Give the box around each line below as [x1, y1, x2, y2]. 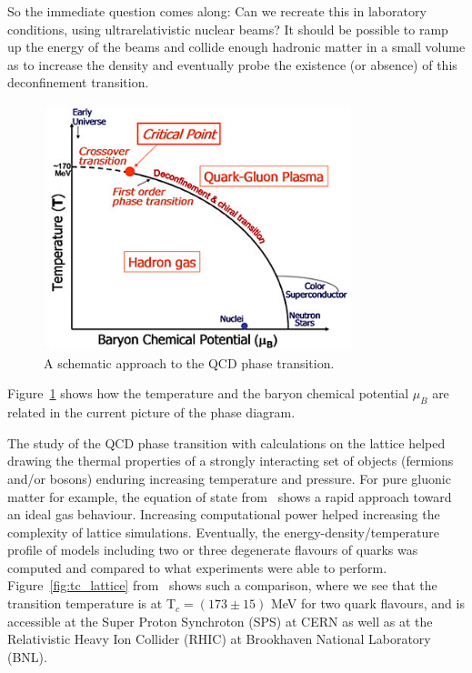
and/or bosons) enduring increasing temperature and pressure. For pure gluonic [7, 468, 451, 487]
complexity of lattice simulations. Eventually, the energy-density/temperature [7, 522, 440, 541]
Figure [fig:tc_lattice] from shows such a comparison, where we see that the [7, 576, 437, 595]
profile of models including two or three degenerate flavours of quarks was [7, 540, 418, 559]
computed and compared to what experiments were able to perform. [7, 557, 387, 577]
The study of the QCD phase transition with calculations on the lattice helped [7, 433, 446, 452]
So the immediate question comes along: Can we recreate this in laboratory [7, 2, 427, 20]
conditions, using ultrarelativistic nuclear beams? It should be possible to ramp [7, 19, 448, 38]
